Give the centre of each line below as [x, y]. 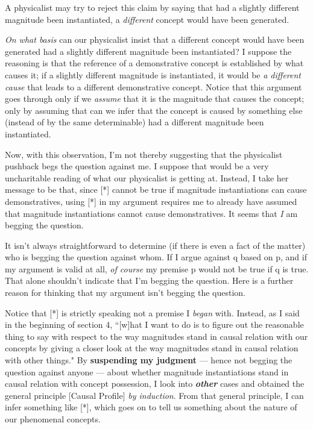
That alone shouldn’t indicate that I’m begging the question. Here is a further [149, 280]
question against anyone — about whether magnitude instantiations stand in [147, 371]
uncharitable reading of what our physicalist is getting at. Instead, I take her [147, 177]
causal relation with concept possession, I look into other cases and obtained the [155, 384]
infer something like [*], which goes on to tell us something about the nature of [151, 407]
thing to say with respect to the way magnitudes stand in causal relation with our [156, 336]
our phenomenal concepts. [53, 419]
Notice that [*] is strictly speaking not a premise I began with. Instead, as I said [152, 312]
